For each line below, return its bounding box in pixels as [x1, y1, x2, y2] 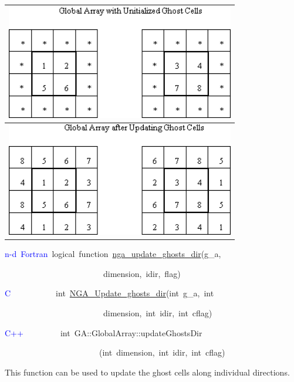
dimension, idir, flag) [103, 267, 181, 279]
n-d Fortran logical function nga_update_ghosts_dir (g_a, [5, 248, 221, 260]
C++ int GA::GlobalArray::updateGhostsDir [5, 326, 202, 339]
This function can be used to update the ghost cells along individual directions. [5, 366, 290, 378]
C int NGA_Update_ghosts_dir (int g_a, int [5, 287, 214, 299]
